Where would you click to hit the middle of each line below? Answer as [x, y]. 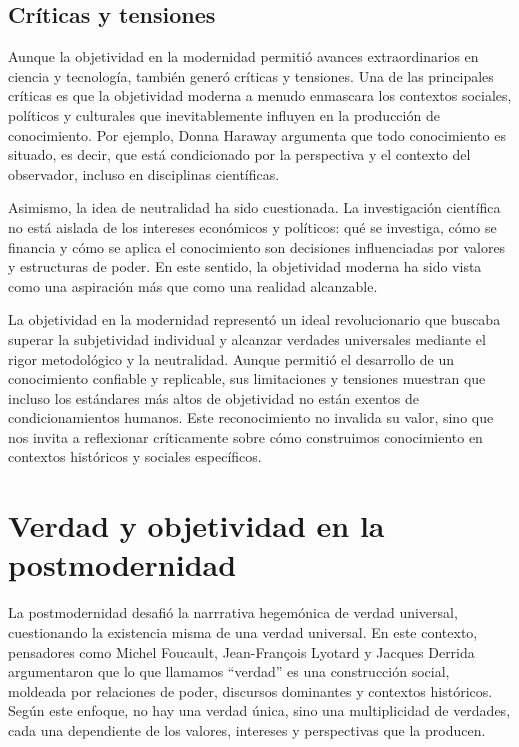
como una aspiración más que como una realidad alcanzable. [193, 285]
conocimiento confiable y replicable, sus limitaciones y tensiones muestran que [247, 378]
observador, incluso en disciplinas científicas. [144, 173]
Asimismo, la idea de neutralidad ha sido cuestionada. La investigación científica [254, 207]
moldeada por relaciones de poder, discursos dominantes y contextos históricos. [250, 690]
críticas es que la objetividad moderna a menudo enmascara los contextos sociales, [260, 95]
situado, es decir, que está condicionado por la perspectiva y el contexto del [239, 154]
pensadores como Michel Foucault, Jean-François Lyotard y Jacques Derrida [241, 651]
